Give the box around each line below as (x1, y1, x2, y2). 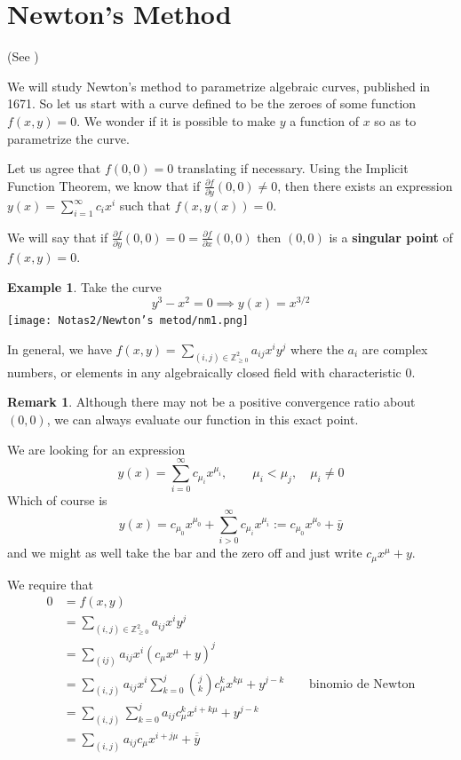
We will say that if (7, 227, 108, 246)
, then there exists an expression (277, 176, 453, 194)
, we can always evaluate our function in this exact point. (46, 410, 359, 429)
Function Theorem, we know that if (7, 176, 201, 194)
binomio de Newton (309, 677, 416, 691)
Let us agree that (7, 159, 101, 178)
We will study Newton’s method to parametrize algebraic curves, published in (7, 76, 431, 95)
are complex (362, 340, 428, 359)
